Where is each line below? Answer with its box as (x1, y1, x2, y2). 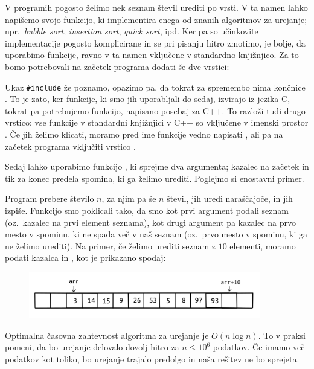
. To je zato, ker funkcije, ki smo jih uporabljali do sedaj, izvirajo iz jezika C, (5, 92, 290, 105)
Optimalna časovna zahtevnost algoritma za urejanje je (5, 329, 209, 341)
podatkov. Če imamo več (213, 341, 305, 353)
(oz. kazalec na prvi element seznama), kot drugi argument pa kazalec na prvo (5, 216, 296, 228)
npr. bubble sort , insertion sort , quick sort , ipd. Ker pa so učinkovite (5, 25, 258, 37)
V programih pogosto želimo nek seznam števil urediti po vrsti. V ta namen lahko (5, 1, 308, 13)
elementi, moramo (229, 239, 296, 252)
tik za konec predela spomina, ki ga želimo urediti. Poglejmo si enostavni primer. (5, 172, 304, 184)
